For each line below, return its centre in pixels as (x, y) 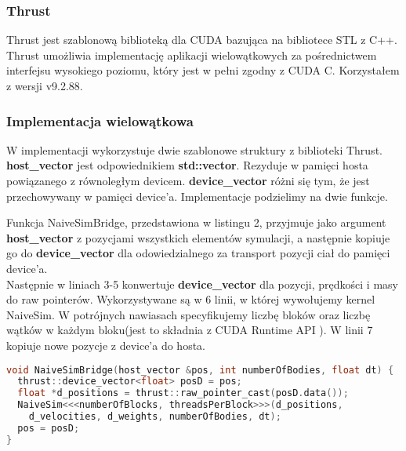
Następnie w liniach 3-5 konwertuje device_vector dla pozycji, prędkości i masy (202, 284)
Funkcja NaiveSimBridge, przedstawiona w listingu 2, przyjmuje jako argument (196, 222)
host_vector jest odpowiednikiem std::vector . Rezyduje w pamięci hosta (187, 165)
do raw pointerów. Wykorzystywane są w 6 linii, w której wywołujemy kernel (191, 299)
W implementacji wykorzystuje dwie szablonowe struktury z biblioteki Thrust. (194, 149)
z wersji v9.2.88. (45, 85)
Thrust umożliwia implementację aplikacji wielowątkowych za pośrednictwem (192, 55)
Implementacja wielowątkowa (100, 120)
